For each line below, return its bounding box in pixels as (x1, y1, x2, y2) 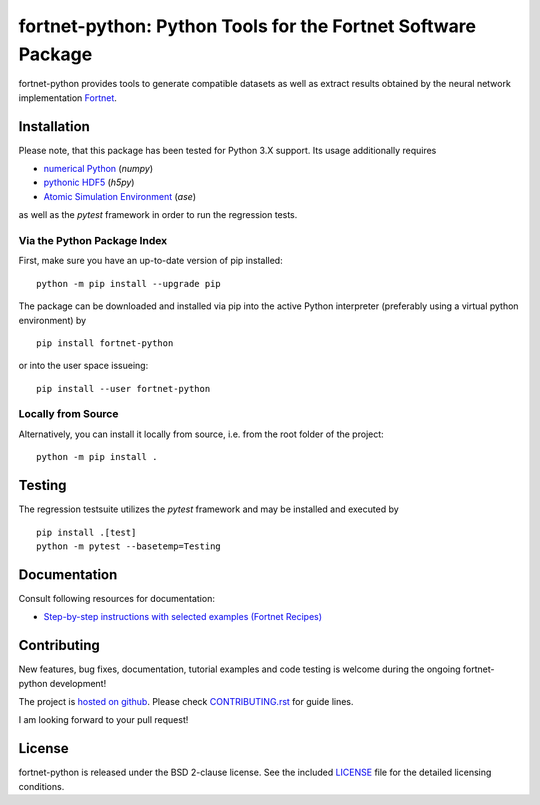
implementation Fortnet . (18, 91, 117, 104)
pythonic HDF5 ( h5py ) (43, 176, 135, 189)
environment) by (18, 314, 87, 326)
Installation (18, 118, 90, 135)
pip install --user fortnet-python (36, 383, 211, 394)
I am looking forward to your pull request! (18, 714, 189, 726)
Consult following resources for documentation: (18, 592, 215, 604)
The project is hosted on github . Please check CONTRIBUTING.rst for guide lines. (18, 695, 354, 707)
